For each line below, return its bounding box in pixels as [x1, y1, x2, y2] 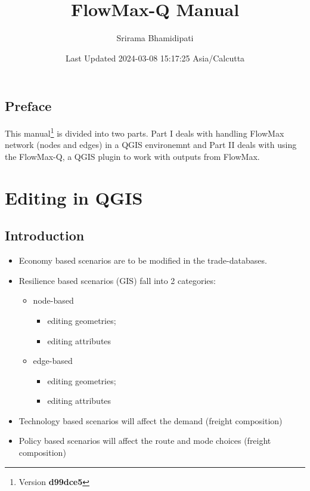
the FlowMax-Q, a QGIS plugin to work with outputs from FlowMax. [5, 150, 260, 162]
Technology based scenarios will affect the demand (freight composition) [18, 414, 283, 427]
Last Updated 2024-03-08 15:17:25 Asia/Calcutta [65, 51, 245, 64]
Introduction [5, 226, 85, 245]
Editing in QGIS [5, 185, 143, 209]
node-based [33, 294, 74, 307]
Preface [5, 97, 52, 115]
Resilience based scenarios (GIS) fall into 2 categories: [18, 274, 216, 286]
